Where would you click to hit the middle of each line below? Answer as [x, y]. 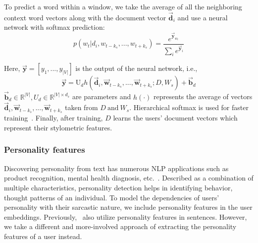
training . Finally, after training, [53, 118]
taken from [81, 107]
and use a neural [203, 17]
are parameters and [102, 96]
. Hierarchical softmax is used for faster [189, 107]
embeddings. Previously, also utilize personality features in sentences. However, [126, 216]
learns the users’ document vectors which [175, 118]
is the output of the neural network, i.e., [136, 68]
